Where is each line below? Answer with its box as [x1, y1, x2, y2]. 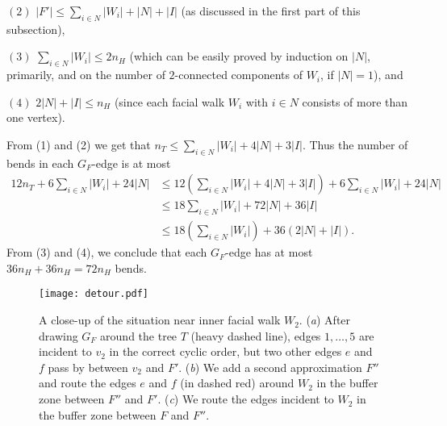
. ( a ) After [299, 311, 351, 328]
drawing [39, 327, 78, 344]
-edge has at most [225, 244, 313, 261]
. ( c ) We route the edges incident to [157, 390, 334, 407]
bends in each [6, 154, 74, 171]
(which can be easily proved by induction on [129, 48, 349, 65]
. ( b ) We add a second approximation [178, 358, 362, 375]
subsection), [6, 20, 65, 37]
